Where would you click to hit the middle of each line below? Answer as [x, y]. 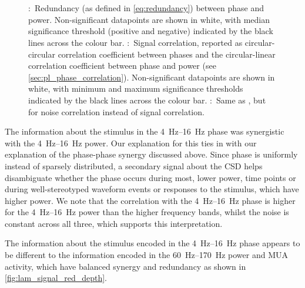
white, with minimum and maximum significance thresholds [136, 88]
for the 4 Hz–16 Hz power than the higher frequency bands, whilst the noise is [147, 212]
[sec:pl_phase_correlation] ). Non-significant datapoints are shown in [152, 77]
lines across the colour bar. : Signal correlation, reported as [135, 42]
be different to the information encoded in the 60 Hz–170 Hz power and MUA [146, 255]
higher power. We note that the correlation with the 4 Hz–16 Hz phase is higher [150, 200]
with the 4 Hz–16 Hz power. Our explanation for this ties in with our [131, 143]
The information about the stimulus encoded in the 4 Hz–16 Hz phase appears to [152, 243]
